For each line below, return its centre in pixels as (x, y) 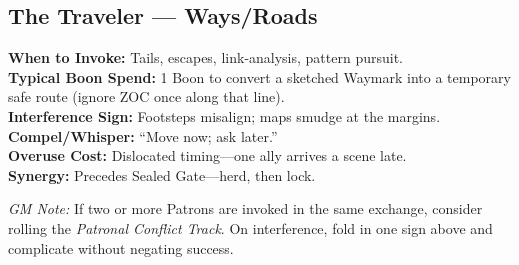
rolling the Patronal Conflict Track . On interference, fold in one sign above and (250, 227)
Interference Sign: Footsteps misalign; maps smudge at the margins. (224, 115)
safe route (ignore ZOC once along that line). (146, 96)
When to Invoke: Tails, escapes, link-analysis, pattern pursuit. (205, 57)
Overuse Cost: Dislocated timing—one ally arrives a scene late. (207, 155)
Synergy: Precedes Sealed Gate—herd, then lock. (162, 174)
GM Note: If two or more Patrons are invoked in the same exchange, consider (245, 208)
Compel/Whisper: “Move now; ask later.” (143, 135)
